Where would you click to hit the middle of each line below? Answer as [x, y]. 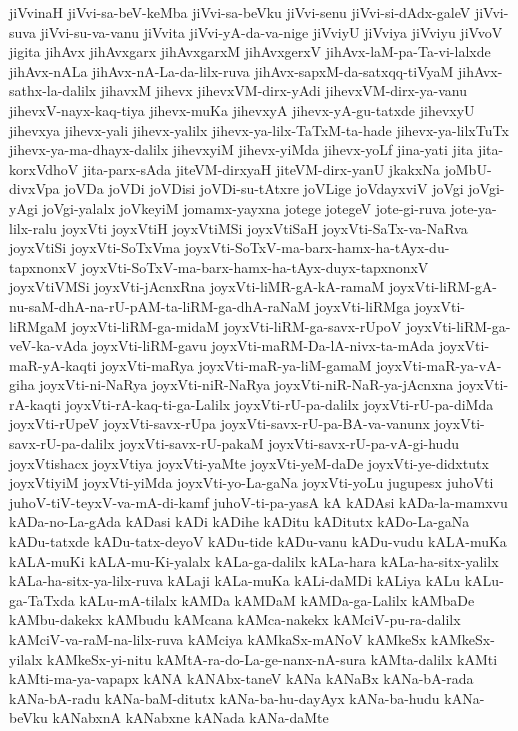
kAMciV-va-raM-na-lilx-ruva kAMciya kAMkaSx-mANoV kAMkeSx [218, 639]
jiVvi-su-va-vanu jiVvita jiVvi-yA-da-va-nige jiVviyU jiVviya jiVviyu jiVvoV [271, 31]
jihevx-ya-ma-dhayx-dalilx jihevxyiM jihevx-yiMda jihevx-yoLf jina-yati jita [241, 149]
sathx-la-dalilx [53, 90]
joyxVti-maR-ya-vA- [439, 364]
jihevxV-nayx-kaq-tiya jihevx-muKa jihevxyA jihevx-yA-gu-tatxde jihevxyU [242, 109]
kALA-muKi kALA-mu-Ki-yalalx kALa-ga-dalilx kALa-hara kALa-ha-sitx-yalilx [254, 560]
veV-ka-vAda [48, 345]
